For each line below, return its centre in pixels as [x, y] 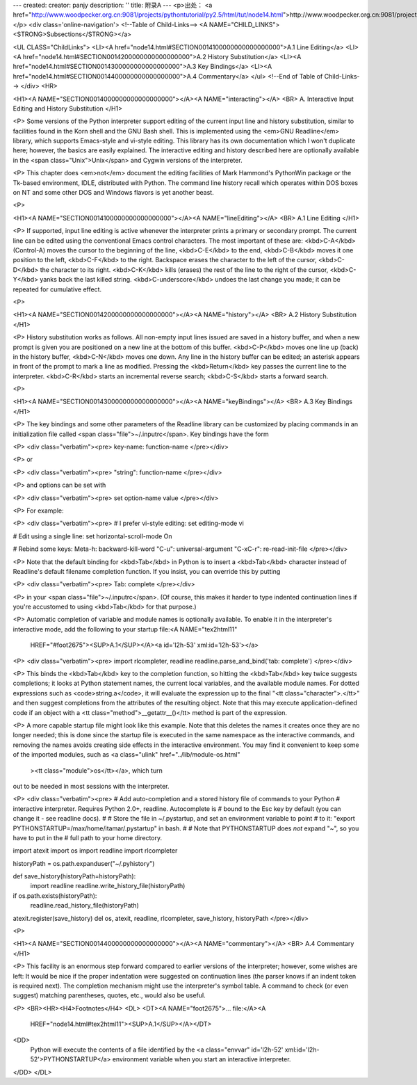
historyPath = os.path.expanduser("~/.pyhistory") [84, 863]
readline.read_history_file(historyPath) [84, 906]
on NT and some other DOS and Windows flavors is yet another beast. [114, 193]
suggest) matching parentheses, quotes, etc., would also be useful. [109, 995]
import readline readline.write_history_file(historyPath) [108, 886]
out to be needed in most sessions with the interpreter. [91, 786]
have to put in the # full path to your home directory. [88, 837]
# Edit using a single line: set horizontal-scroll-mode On [93, 536]
